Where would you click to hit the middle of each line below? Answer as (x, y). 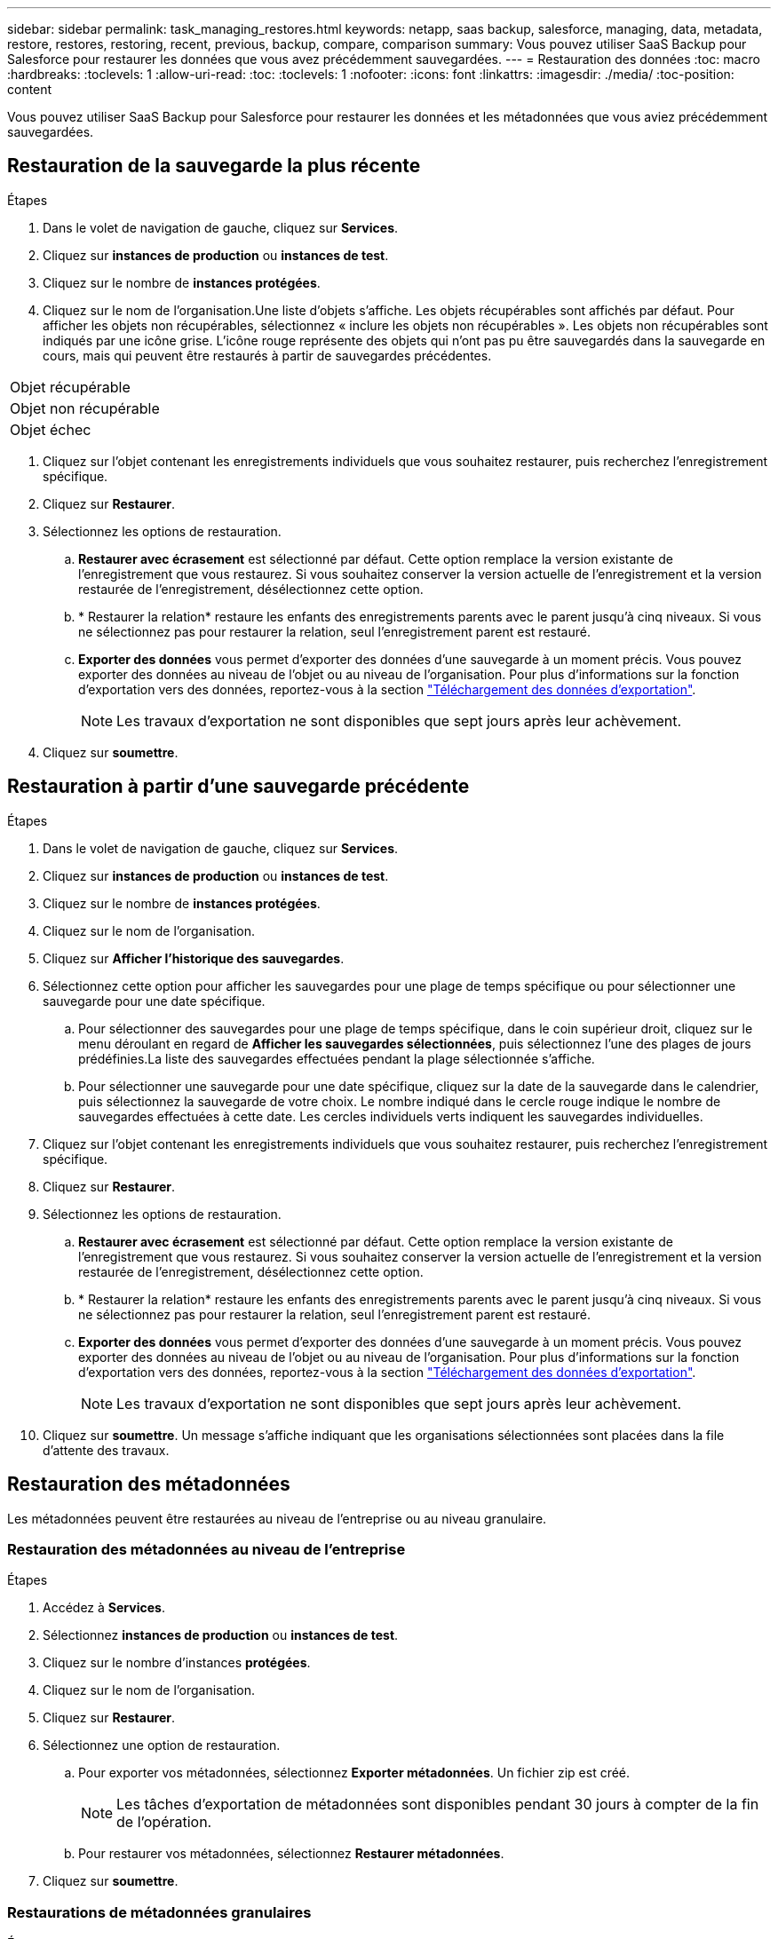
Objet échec (51, 429)
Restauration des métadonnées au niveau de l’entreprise (206, 1549)
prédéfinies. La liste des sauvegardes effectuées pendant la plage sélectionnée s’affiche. (337, 1058)
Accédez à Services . (104, 1608)
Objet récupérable (70, 387)
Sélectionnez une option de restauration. (162, 1745)
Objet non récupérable (85, 408)
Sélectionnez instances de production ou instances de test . (221, 1635)
